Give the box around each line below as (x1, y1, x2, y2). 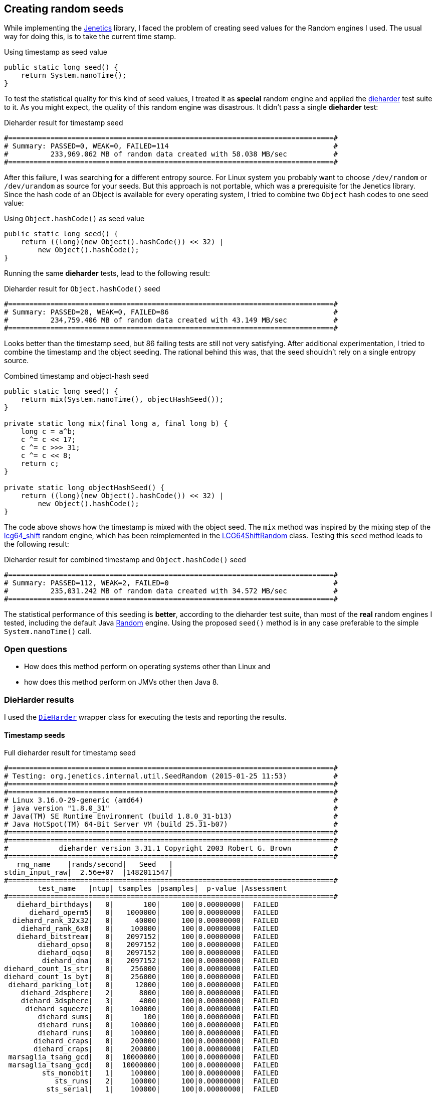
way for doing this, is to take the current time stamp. (4, 32, 176, 41)
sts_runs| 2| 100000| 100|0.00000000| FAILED (55, 1077, 279, 1085)
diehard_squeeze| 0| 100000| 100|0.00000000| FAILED (25, 1005, 279, 1013)
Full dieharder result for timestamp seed (4, 748, 136, 757)
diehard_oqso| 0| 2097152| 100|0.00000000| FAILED (38, 949, 279, 957)
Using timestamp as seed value (4, 48, 107, 57)
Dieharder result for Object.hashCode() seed (4, 284, 160, 293)
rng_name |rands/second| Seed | (17, 860, 173, 869)
